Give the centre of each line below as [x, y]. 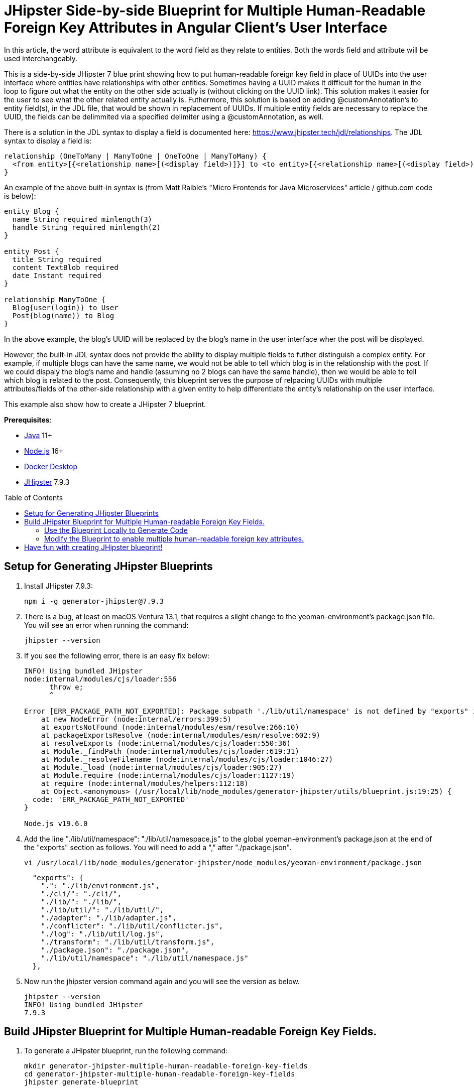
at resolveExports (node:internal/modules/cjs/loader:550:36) [166, 743]
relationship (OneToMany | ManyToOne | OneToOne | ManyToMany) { [135, 156]
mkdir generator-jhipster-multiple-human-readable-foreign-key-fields [166, 1066]
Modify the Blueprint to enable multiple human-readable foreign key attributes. [174, 538]
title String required [57, 259]
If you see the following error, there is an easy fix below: [117, 655]
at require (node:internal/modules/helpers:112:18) [145, 783]
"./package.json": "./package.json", [115, 950]
